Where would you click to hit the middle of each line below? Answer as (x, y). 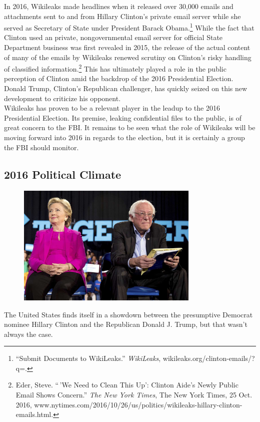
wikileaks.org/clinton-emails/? (209, 358)
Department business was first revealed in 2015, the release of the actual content (127, 47)
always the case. (28, 334)
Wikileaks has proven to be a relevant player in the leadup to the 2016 (112, 108)
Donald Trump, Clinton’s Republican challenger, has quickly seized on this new (126, 88)
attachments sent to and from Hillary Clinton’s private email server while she (122, 16)
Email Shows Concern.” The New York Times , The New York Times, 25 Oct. (134, 395)
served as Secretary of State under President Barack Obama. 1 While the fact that (129, 27)
